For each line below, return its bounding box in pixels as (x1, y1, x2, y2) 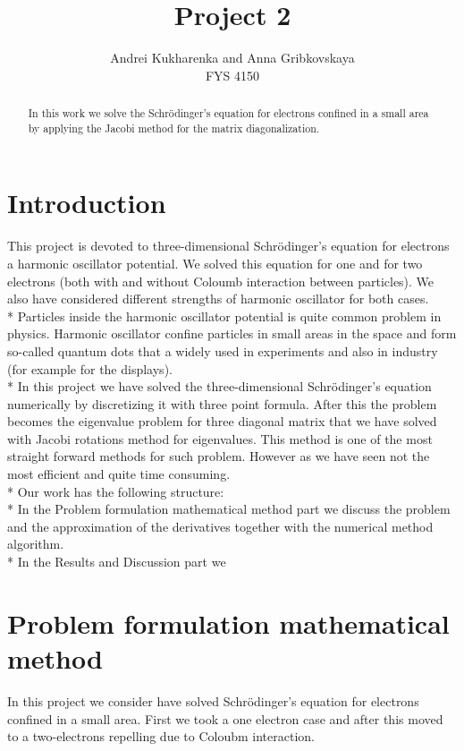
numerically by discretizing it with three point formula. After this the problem (7, 394, 437, 413)
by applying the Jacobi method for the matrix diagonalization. (28, 120, 320, 135)
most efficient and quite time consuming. (7, 465, 231, 483)
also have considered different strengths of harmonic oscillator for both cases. (7, 289, 429, 308)
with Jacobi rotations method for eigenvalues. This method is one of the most (7, 429, 433, 448)
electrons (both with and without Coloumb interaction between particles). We (7, 271, 434, 290)
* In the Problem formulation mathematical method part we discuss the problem (7, 499, 451, 518)
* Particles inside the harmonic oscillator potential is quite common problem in (7, 306, 442, 325)
